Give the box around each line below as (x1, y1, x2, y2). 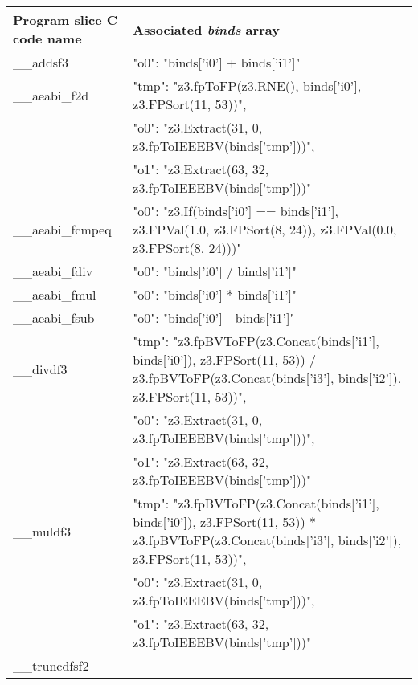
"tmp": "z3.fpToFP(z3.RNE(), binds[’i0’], (133, 76, 362, 95)
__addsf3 (13, 53, 68, 71)
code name (13, 29, 82, 47)
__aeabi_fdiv (13, 262, 93, 280)
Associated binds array (133, 19, 280, 39)
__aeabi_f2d (13, 85, 89, 104)
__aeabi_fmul (13, 285, 96, 304)
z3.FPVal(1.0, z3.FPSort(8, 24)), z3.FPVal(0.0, (133, 220, 397, 239)
